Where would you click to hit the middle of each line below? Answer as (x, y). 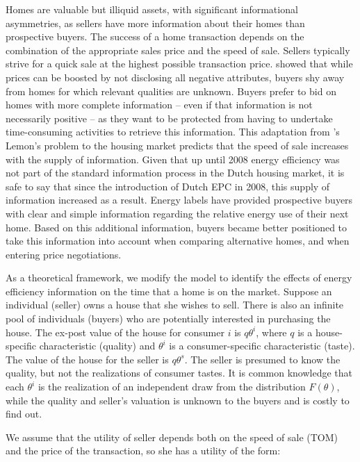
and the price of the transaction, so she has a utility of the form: (143, 451)
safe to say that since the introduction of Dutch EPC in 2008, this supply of (168, 186)
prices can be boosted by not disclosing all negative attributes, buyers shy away (175, 77)
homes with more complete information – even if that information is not (159, 105)
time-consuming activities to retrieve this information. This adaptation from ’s (173, 132)
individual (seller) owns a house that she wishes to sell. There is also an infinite (175, 305)
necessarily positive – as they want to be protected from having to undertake (169, 118)
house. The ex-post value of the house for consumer (115, 332)
